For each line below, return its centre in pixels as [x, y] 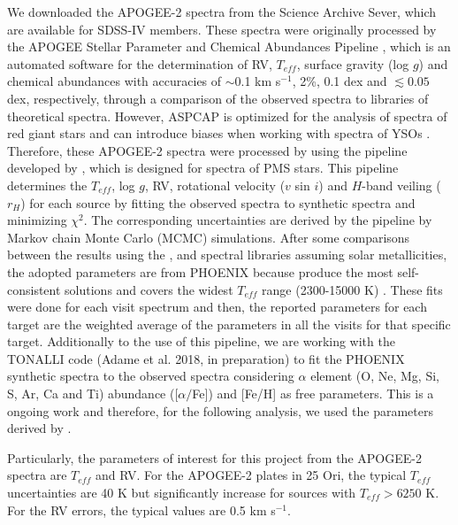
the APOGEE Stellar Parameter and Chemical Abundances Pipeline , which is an [229, 46]
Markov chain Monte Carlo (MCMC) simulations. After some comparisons [209, 237]
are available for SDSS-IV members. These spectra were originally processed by [222, 29]
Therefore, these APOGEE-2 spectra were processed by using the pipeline [207, 150]
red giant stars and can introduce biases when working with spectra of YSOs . [219, 133]
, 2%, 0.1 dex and [340, 81]
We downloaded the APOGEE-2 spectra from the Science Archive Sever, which [222, 12]
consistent [34, 289]
